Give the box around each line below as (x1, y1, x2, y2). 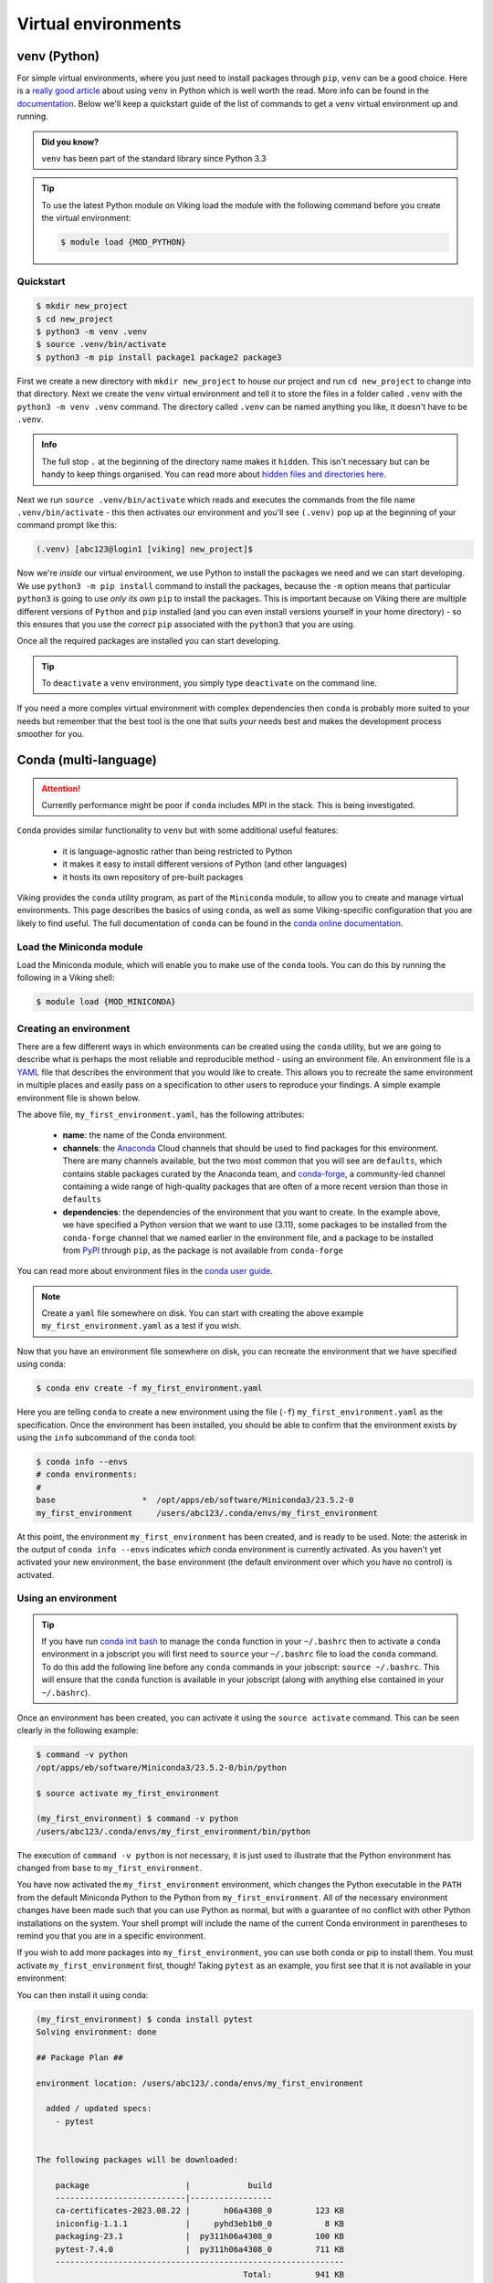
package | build (55, 2180, 273, 2191)
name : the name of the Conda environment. (62, 1130, 227, 1141)
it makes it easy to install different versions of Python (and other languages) (62, 858, 348, 869)
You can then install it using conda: (16, 1989, 149, 2000)
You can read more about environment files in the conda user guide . (16, 1266, 273, 1277)
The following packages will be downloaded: (36, 2154, 239, 2164)
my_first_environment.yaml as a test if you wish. (41, 1320, 242, 1331)
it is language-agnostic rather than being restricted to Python (62, 846, 293, 857)
